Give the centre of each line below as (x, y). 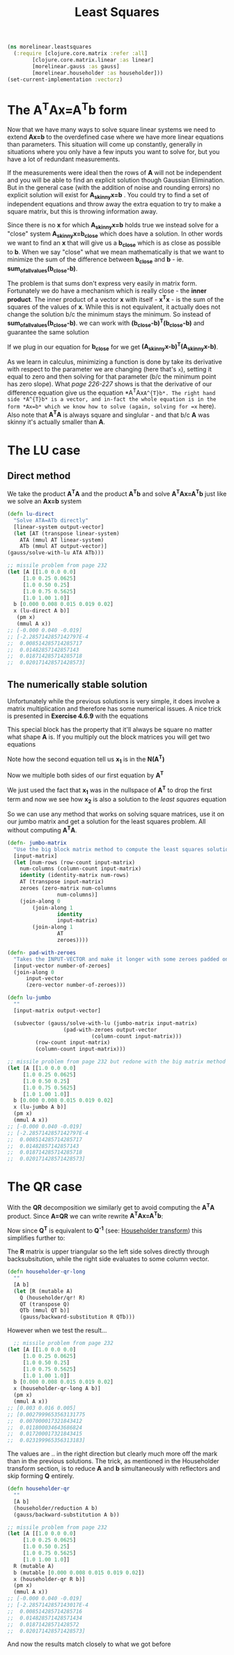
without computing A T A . (42, 829)
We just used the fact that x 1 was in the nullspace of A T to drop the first (110, 790)
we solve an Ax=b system (45, 501)
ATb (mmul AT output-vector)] (64, 547)
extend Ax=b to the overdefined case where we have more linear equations (116, 137)
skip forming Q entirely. (41, 1476)
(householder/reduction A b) (56, 1508)
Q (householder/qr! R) (53, 1297)
